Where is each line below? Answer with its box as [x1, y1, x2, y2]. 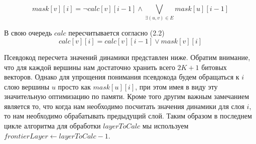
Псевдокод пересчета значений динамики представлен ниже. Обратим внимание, [4, 51, 250, 62]
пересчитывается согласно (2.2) [68, 27, 165, 38]
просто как [58, 81, 91, 91]
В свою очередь [4, 27, 52, 38]
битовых [201, 61, 227, 72]
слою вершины [4, 81, 50, 91]
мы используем [142, 120, 189, 131]
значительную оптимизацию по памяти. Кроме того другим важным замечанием [4, 91, 249, 101]
